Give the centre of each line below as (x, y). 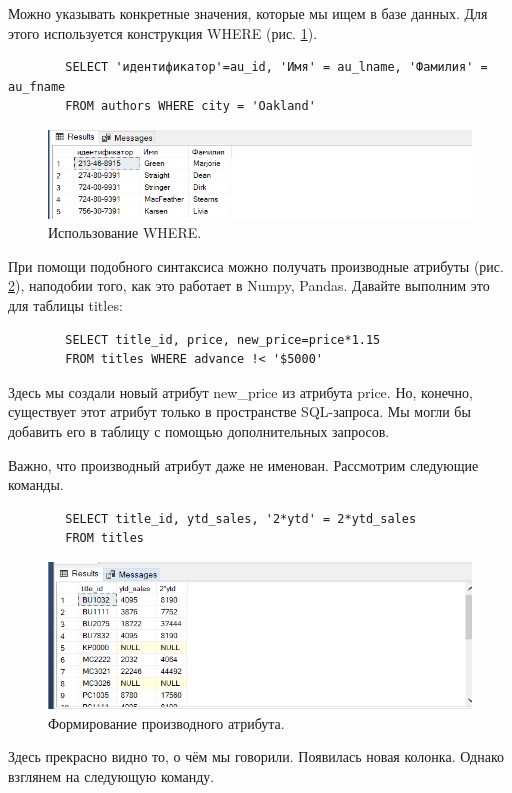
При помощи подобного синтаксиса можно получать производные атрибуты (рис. (256, 265)
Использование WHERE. (125, 232)
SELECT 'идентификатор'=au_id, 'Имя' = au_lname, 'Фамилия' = (276, 67)
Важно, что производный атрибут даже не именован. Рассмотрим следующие (243, 464)
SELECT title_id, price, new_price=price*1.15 (223, 339)
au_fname (37, 86)
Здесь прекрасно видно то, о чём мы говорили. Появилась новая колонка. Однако (256, 756)
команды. (36, 484)
